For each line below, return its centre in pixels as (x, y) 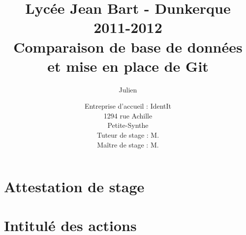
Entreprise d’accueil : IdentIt (128, 106)
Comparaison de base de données (128, 46)
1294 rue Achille (128, 115)
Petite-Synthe (128, 125)
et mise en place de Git (128, 66)
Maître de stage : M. (128, 144)
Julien (128, 89)
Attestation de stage (74, 187)
